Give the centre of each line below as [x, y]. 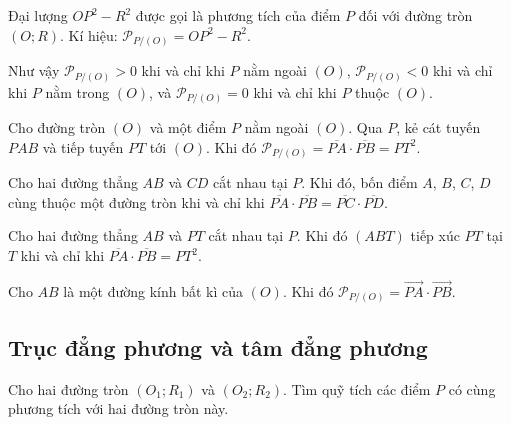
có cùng [472, 388]
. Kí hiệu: [89, 34]
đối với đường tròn [415, 15]
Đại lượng [38, 15]
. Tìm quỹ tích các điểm [357, 388]
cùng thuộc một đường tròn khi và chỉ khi [136, 201]
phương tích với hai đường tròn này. [118, 408]
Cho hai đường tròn [68, 388]
